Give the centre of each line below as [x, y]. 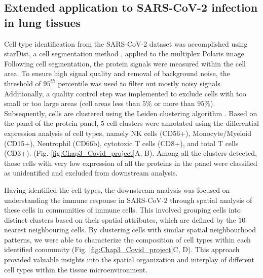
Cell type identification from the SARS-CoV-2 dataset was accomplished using [126, 43]
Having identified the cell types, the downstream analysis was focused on [117, 189]
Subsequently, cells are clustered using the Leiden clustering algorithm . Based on [131, 113]
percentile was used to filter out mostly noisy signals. [140, 83]
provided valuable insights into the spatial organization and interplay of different [129, 259]
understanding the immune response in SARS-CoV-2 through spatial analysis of [128, 200]
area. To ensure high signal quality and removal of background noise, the [117, 73]
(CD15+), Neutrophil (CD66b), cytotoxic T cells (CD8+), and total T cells [121, 143]
